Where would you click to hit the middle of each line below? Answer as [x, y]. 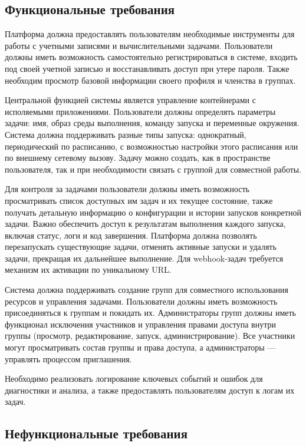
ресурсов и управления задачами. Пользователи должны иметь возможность [141, 301]
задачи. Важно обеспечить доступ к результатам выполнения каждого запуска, [145, 224]
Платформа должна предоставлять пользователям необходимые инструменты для [150, 34]
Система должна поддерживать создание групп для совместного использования [147, 290]
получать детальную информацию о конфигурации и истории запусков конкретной [153, 212]
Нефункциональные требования [96, 433]
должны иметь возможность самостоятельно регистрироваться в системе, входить [151, 57]
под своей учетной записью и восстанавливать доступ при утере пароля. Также [147, 68]
